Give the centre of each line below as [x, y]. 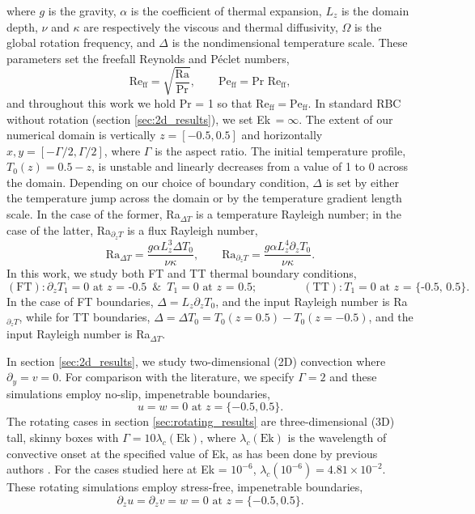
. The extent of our [346, 119]
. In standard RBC [354, 102]
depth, [22, 26]
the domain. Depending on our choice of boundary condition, [158, 182]
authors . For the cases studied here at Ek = [117, 469]
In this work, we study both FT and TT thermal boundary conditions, [182, 273]
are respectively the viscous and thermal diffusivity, [211, 26]
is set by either [363, 182]
